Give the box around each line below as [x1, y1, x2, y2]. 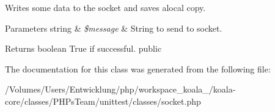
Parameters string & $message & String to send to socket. [5, 21, 222, 34]
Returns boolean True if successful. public [5, 42, 162, 55]
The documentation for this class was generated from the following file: [5, 62, 271, 75]
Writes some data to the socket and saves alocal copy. [5, 1, 206, 13]
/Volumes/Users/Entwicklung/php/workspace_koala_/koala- [5, 83, 236, 96]
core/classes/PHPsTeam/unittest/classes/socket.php [5, 94, 201, 107]
